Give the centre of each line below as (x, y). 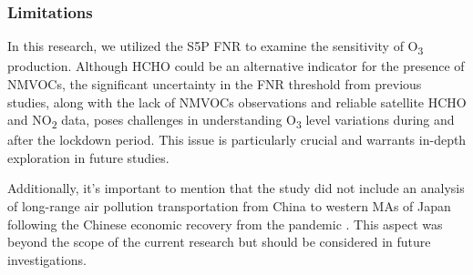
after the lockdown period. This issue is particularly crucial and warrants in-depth (237, 140)
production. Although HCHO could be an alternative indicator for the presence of (236, 66)
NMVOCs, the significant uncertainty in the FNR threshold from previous (215, 83)
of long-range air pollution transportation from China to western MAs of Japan (229, 206)
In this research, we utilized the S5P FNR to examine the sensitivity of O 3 (216, 47)
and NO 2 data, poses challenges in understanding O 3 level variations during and (231, 121)
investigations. (47, 259)
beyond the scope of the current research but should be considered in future (219, 242)
